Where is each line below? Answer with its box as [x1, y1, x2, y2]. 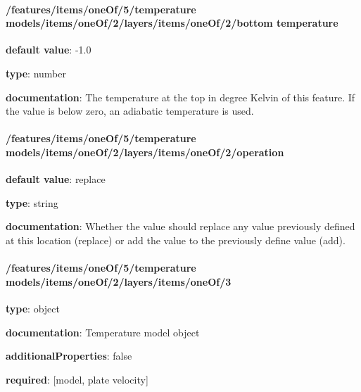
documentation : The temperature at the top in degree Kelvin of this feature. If [6, 89, 355, 104]
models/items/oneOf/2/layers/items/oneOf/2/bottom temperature [6, 15, 338, 30]
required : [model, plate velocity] [6, 372, 148, 386]
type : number [6, 65, 66, 80]
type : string [6, 195, 58, 210]
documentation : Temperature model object [6, 324, 200, 339]
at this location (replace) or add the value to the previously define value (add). [6, 232, 346, 247]
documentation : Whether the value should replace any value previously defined [6, 219, 355, 234]
